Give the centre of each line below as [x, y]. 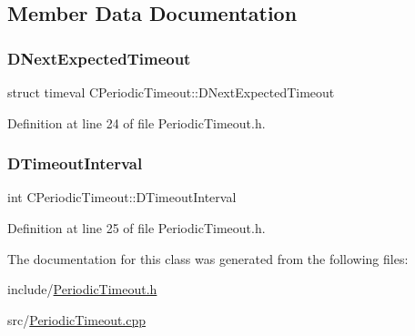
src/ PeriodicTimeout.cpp [77, 319]
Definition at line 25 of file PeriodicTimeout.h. [137, 228]
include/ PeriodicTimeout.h [82, 289]
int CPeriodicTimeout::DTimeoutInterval [122, 197]
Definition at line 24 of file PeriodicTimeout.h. [137, 122]
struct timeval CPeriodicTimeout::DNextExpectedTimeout [171, 92]
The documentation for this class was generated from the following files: [208, 258]
